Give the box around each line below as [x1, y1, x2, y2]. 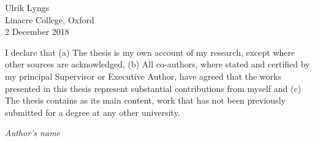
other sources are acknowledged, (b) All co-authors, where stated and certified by [5, 58, 310, 70]
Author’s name [5, 126, 61, 139]
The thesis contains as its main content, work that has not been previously [5, 94, 286, 107]
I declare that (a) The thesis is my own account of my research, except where [5, 45, 295, 58]
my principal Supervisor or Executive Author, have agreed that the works [5, 69, 281, 82]
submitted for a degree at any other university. [5, 105, 180, 118]
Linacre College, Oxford [5, 13, 94, 26]
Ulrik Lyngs [5, 1, 50, 13]
